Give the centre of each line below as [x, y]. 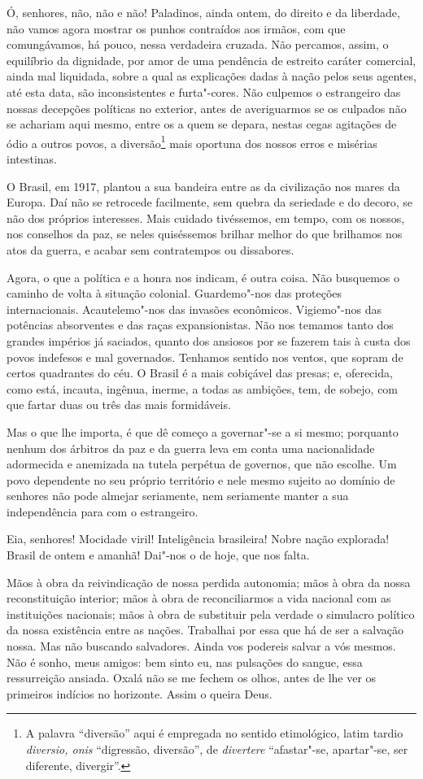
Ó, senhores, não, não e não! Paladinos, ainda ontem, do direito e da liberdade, [203, 12]
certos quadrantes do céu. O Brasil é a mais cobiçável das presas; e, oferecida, [200, 373]
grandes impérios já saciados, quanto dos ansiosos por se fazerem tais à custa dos [209, 340]
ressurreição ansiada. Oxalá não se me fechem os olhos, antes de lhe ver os [192, 678]
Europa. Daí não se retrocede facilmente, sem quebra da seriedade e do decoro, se [210, 202]
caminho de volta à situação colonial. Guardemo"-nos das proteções [174, 293]
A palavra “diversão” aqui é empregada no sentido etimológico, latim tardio [214, 733]
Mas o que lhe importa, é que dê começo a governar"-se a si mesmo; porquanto [203, 431]
